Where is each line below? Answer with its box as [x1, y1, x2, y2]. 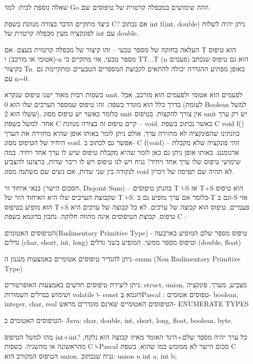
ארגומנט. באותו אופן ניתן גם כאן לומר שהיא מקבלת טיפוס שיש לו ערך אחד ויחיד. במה [4, 147, 239, 157]
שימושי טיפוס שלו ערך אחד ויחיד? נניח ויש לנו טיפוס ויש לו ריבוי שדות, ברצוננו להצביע [4, 156, 241, 167]
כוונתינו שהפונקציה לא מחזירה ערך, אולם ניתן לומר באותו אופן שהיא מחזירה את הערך [4, 128, 240, 138]
